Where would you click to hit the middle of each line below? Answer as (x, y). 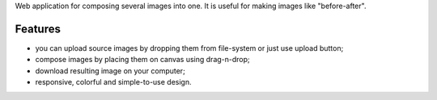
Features (38, 29)
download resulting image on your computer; (110, 71)
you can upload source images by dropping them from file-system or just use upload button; (189, 48)
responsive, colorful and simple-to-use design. (113, 82)
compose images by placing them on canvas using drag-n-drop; (142, 60)
